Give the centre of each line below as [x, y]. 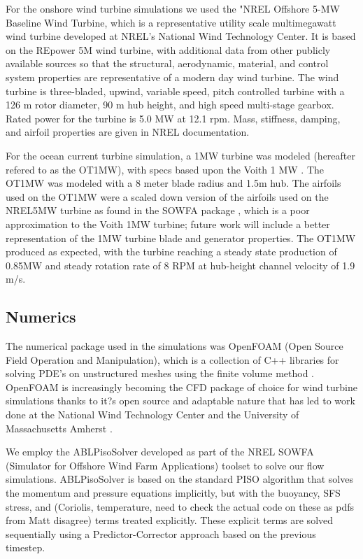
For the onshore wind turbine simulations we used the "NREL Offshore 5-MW [173, 8]
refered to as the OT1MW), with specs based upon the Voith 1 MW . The [165, 169]
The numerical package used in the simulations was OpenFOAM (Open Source [175, 346]
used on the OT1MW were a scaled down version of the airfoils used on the [167, 196]
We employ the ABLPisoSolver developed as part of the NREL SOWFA [160, 452]
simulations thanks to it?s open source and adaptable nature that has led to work [180, 401]
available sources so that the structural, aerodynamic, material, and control [167, 63]
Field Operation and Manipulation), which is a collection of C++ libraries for [172, 359]
